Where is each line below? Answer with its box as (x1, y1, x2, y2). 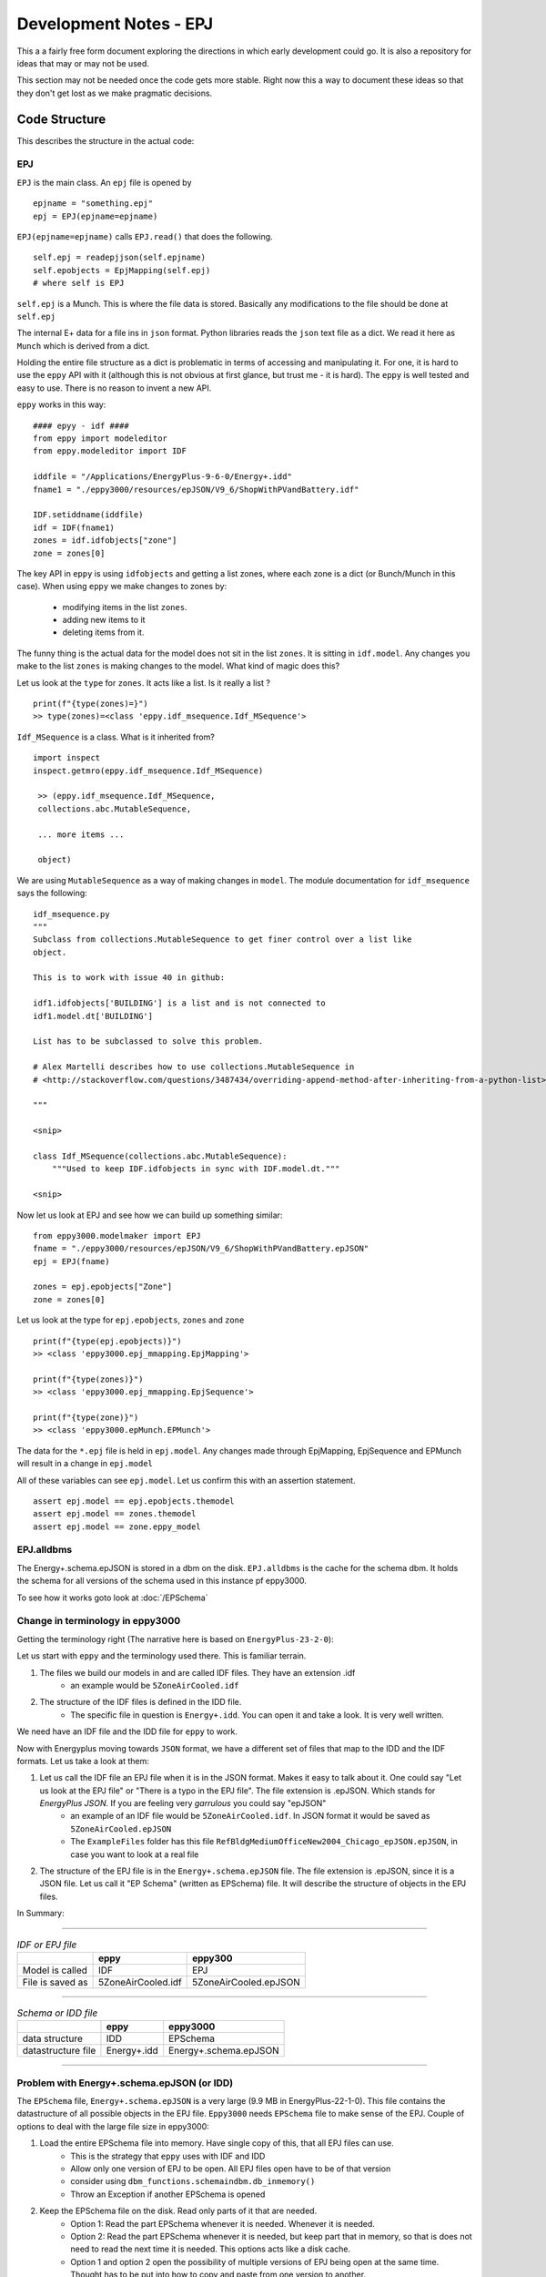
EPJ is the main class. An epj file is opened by (16, 177, 192, 188)
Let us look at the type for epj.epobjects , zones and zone (16, 1314, 245, 1325)
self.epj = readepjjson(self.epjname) (33, 252, 207, 263)
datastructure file (22, 2045, 96, 2057)
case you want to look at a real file (70, 1849, 199, 1860)
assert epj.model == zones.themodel (33, 1508, 197, 1519)
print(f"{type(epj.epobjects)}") (33, 1335, 182, 1346)
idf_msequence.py (33, 909, 110, 919)
